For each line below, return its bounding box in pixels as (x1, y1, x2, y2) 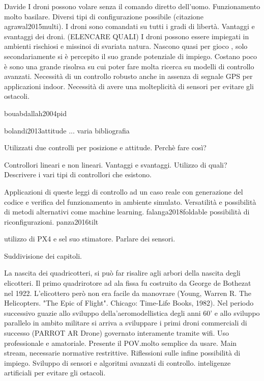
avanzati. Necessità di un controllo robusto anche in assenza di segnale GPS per (4, 71, 253, 81)
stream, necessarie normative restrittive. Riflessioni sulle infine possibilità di (4, 347, 241, 358)
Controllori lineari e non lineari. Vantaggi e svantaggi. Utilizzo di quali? (4, 159, 227, 170)
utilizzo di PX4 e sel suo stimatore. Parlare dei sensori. (4, 233, 175, 244)
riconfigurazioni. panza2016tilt (4, 216, 99, 227)
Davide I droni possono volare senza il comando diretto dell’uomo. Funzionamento (4, 1, 260, 11)
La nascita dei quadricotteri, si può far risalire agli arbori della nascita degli (4, 267, 241, 278)
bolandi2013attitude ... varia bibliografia (4, 125, 130, 135)
